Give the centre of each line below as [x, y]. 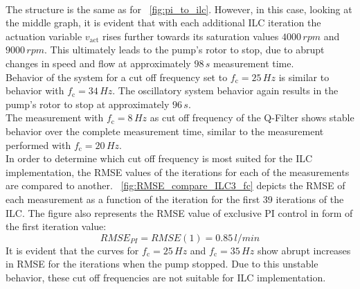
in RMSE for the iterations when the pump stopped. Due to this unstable [162, 264]
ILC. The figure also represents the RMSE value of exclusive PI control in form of [179, 212]
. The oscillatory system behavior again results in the [225, 90]
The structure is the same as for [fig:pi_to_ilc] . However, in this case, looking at [179, 9]
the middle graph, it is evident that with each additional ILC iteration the [163, 23]
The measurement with [55, 117]
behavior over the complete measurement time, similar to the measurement [165, 131]
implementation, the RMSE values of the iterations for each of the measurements [178, 172]
